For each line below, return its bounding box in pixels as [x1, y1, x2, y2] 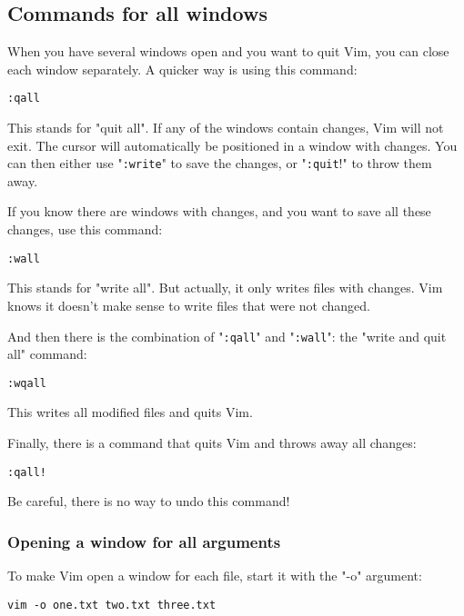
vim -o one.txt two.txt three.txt [7, 598, 217, 611]
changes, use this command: [7, 220, 163, 239]
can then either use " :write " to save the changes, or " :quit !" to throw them [7, 154, 432, 173]
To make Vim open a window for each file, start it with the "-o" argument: [7, 566, 422, 585]
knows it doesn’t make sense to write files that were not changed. [7, 295, 371, 314]
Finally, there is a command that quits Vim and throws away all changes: [7, 433, 417, 452]
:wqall [7, 376, 46, 390]
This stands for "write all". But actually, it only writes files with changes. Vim [7, 278, 443, 297]
